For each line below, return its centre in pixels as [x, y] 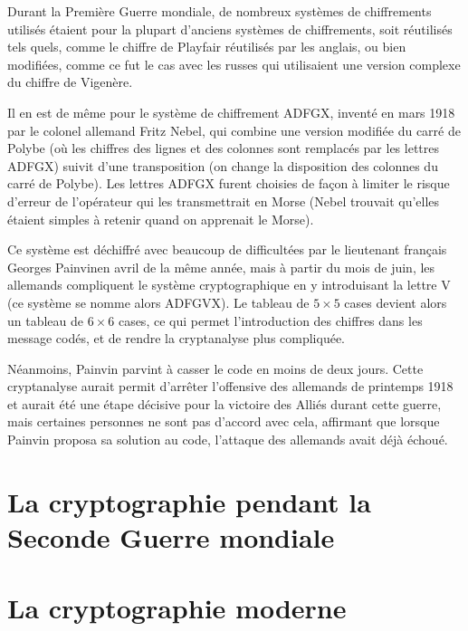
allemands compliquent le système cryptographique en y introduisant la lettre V [229, 285]
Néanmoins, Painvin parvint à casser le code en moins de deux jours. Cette [215, 368]
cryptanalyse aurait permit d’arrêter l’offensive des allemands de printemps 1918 [230, 386]
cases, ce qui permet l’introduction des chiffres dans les [270, 320]
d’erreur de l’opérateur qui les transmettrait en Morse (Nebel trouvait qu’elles [224, 201]
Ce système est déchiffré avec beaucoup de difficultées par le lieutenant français [227, 249]
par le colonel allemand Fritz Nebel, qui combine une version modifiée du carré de [234, 130]
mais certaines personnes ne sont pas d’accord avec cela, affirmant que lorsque [224, 421]
